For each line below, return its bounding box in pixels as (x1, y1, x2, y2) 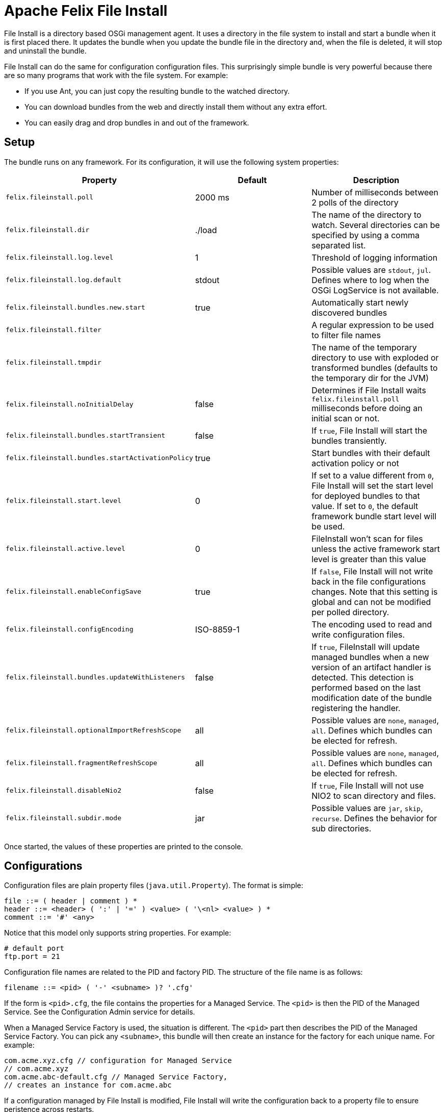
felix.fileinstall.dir (6, 226, 90, 234)
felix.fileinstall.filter (6, 326, 101, 334)
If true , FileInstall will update (311, 641, 420, 652)
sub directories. (311, 823, 372, 833)
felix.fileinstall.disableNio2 (6, 787, 121, 795)
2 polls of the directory (311, 197, 399, 208)
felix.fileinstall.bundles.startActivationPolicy (6, 454, 193, 462)
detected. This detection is (311, 672, 414, 683)
